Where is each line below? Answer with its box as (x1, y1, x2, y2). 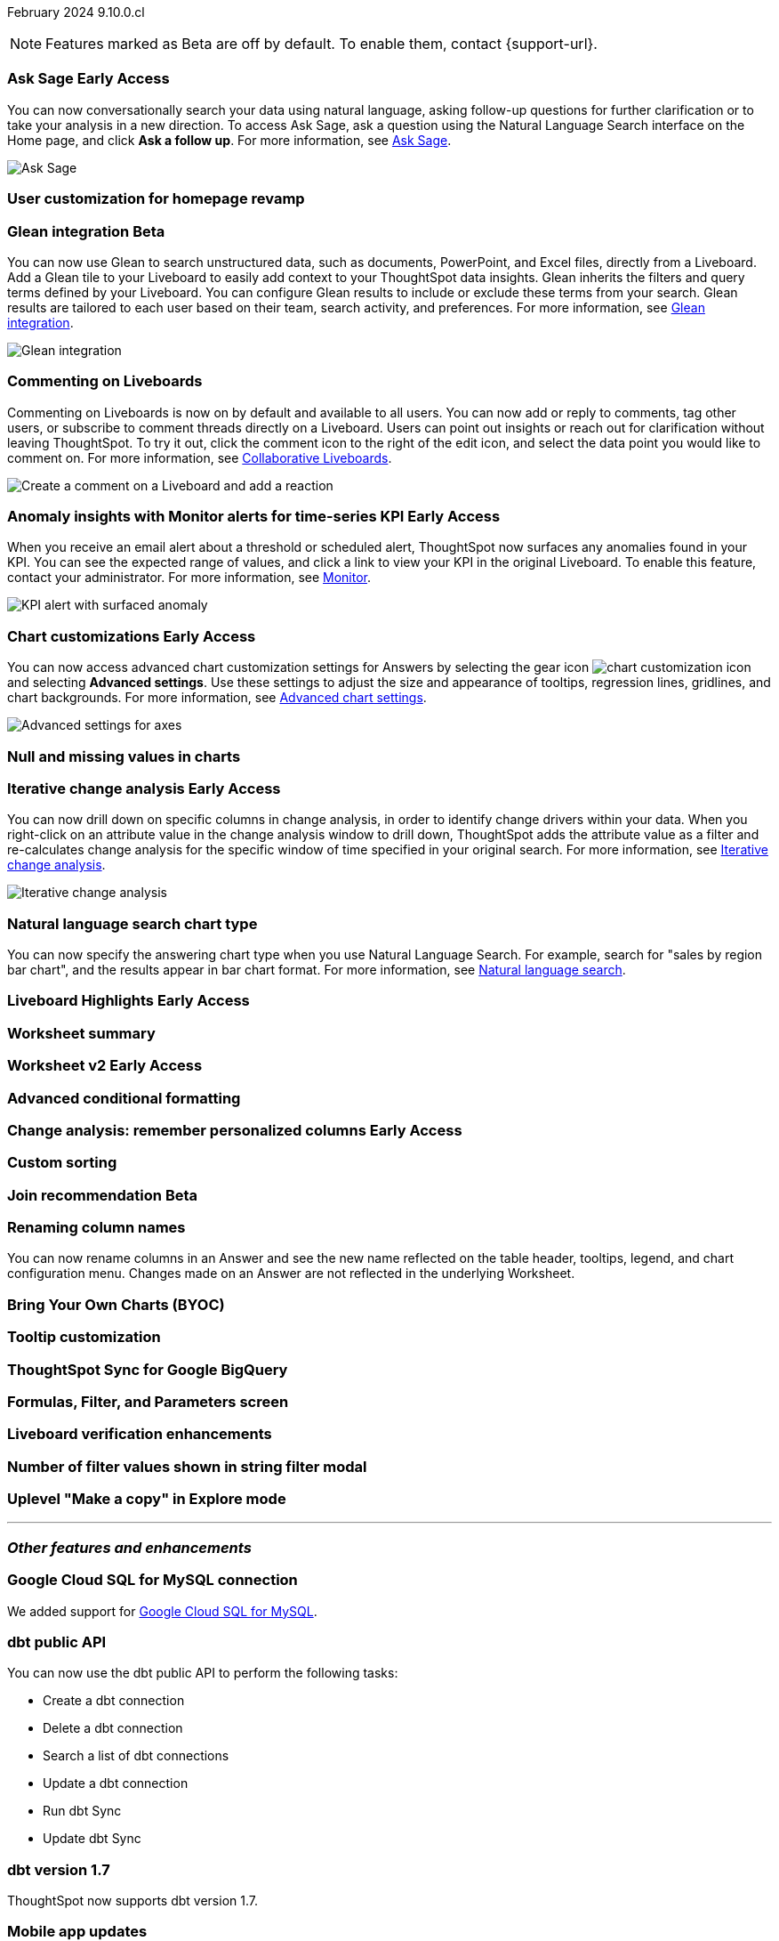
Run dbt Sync (43, 1803, 122, 1819)
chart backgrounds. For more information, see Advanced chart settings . (7, 690, 427, 706)
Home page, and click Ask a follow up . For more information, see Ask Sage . (7, 132, 452, 148)
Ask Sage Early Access (7, 69, 170, 88)
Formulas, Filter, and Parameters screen (7, 1392, 289, 1411)
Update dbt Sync (43, 1831, 141, 1847)
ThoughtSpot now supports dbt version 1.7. (7, 1893, 258, 1908)
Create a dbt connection (43, 1693, 185, 1709)
